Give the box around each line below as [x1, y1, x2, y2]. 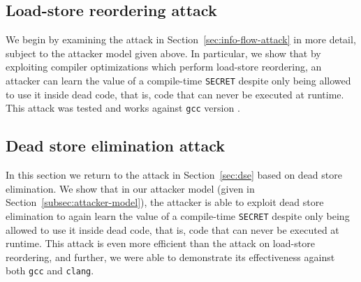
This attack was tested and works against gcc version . [6, 101, 240, 115]
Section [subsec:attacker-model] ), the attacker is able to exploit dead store [6, 195, 324, 209]
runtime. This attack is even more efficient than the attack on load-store [6, 236, 315, 251]
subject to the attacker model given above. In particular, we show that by [6, 45, 321, 60]
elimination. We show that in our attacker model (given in [6, 181, 255, 195]
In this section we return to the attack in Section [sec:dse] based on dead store [6, 168, 342, 182]
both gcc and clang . [6, 263, 94, 278]
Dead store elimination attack [6, 135, 225, 156]
